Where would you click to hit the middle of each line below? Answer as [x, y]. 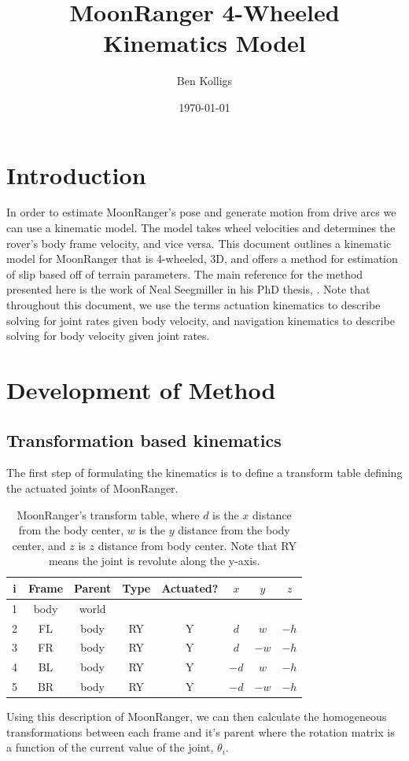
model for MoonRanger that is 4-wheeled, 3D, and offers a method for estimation [202, 259]
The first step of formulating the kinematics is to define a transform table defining [204, 473]
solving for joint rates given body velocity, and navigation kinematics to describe [201, 320]
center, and [39, 545]
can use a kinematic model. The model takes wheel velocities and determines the [201, 228]
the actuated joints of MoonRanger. [92, 488]
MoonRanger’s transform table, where [108, 514]
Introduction [76, 174]
